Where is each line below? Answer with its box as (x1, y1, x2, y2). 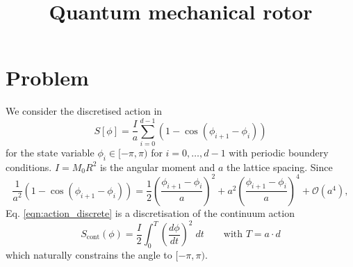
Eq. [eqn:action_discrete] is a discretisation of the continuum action (6, 205, 295, 220)
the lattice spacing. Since (227, 159, 333, 174)
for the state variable (6, 145, 95, 160)
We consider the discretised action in (6, 104, 163, 118)
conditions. (6, 159, 52, 174)
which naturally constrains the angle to (6, 247, 172, 261)
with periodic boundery (229, 145, 329, 160)
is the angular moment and (99, 159, 215, 174)
